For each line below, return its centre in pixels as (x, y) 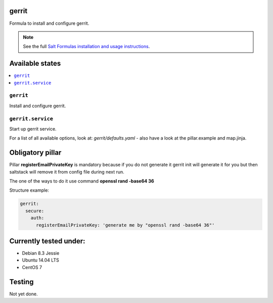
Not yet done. (24, 294)
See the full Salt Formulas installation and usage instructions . (86, 47)
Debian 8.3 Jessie (41, 253)
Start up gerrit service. (33, 128)
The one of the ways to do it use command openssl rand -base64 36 (82, 181)
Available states (35, 63)
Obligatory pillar (35, 153)
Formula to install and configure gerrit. (49, 23)
